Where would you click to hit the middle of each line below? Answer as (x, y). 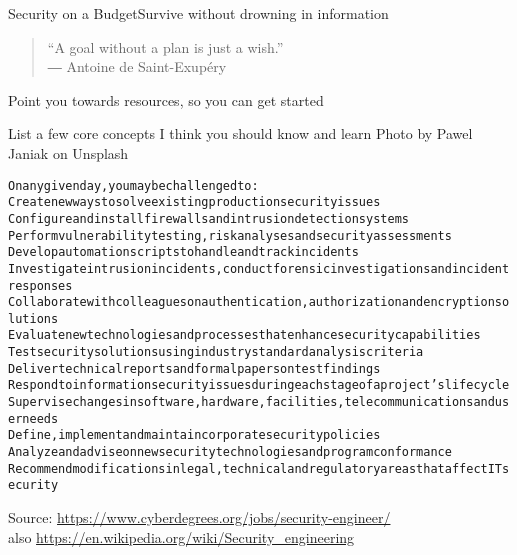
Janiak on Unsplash (68, 152)
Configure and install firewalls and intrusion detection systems (208, 218)
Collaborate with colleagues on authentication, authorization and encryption (251, 302)
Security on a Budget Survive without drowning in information (198, 13)
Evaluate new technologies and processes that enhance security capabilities (244, 335)
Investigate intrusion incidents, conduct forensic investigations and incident (259, 268)
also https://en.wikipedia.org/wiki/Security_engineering (181, 536)
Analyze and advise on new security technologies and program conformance (230, 452)
